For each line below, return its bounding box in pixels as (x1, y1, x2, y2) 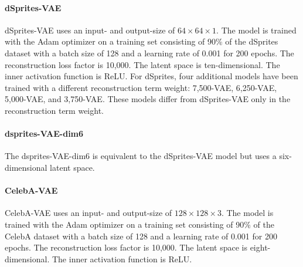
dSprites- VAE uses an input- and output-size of (5, 23, 175, 36)
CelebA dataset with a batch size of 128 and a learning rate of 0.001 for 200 (5, 229, 277, 242)
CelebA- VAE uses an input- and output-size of (5, 207, 172, 219)
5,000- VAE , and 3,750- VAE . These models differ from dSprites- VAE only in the (5, 93, 291, 105)
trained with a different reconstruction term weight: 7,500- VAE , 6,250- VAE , (5, 81, 277, 93)
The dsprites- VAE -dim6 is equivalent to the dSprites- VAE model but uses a (5, 150, 277, 162)
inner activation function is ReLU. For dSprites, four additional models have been (5, 70, 298, 82)
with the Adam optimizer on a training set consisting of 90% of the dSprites (5, 35, 278, 48)
